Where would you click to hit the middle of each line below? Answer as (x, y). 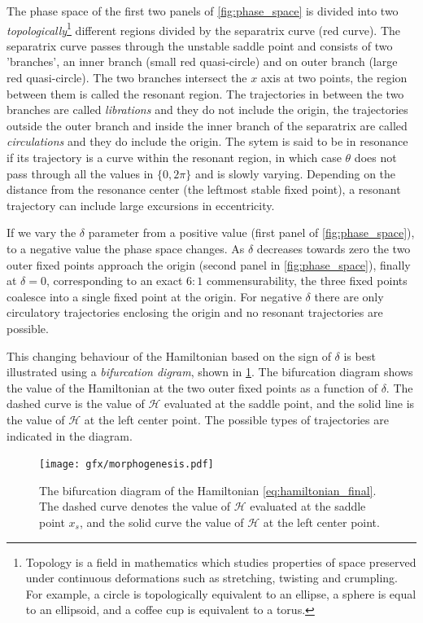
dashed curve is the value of (76, 404)
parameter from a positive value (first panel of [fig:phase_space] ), (251, 233)
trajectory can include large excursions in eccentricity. (141, 205)
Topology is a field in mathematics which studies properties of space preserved (221, 562)
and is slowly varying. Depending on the (295, 173)
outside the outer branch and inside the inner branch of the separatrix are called (207, 125)
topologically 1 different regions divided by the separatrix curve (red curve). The (204, 29)
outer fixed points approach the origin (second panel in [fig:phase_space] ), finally (209, 264)
